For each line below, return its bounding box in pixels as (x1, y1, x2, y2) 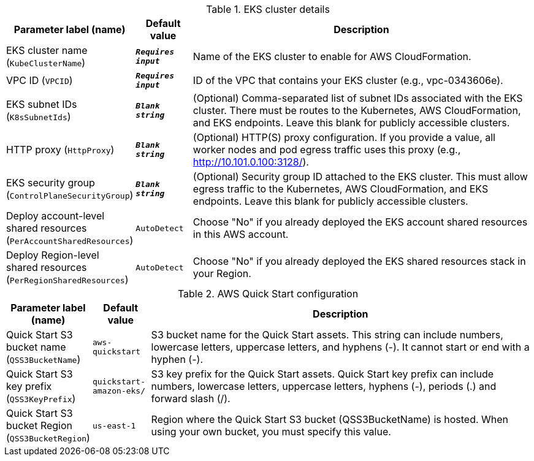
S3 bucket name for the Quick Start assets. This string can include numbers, (151, 329, 503, 341)
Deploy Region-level (6, 249, 99, 261)
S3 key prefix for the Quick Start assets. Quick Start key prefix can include (151, 368, 494, 380)
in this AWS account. (193, 228, 289, 240)
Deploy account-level (6, 210, 105, 222)
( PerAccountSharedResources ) (6, 234, 134, 246)
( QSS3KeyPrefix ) (6, 392, 76, 405)
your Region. (193, 267, 251, 280)
